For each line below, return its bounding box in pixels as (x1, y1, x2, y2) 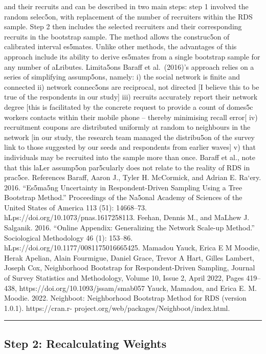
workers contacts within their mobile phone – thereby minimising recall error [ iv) (4, 111, 258, 122)
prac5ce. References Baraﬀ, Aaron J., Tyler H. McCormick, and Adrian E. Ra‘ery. (4, 172, 261, 183)
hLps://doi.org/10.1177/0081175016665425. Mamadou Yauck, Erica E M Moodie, (4, 242, 260, 253)
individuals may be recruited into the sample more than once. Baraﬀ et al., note (4, 151, 255, 162)
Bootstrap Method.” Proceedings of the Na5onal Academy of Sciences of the (4, 192, 242, 203)
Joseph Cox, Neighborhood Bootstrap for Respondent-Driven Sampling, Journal (4, 262, 255, 273)
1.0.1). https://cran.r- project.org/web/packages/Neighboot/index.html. (4, 302, 230, 313)
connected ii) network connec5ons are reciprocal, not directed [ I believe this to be (4, 81, 259, 92)
